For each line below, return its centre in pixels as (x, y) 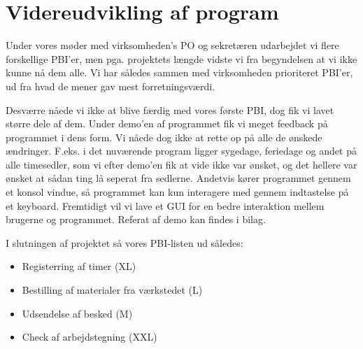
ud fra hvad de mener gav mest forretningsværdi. (111, 86)
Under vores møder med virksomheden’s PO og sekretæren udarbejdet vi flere (172, 45)
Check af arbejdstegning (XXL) (90, 337)
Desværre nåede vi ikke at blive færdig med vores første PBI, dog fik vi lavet (170, 109)
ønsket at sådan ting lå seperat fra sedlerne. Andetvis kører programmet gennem (178, 178)
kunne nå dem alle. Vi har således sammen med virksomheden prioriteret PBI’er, (179, 72)
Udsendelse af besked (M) (77, 313)
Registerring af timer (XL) (79, 266)
